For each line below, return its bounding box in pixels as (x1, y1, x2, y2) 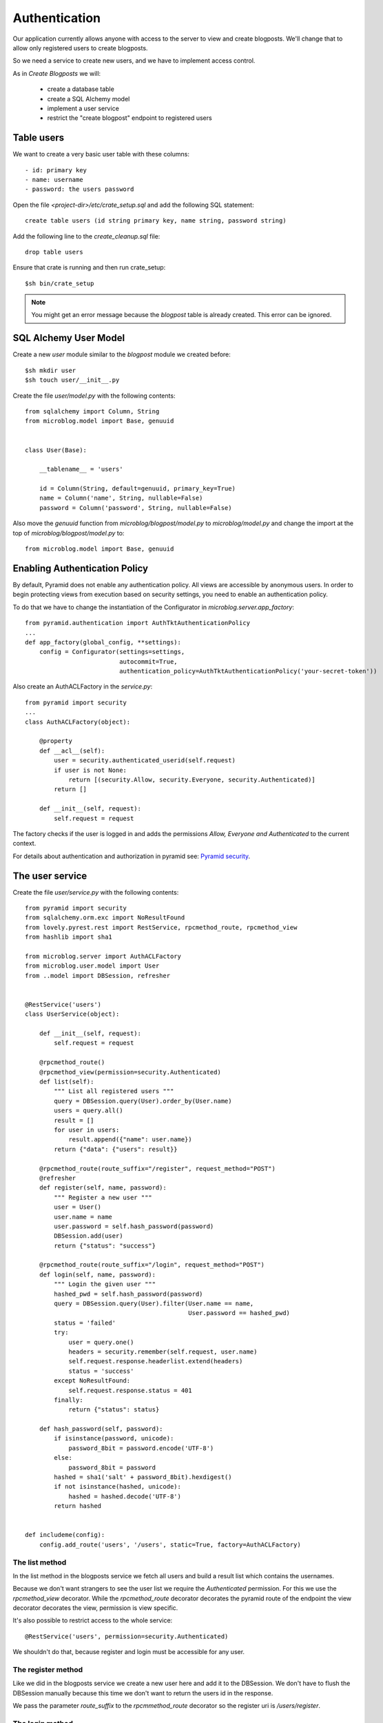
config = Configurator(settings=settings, (39, 648, 185, 656)
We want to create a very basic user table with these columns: (12, 150, 189, 159)
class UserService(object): (25, 1010, 120, 1018)
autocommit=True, (119, 657, 178, 665)
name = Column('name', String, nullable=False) (39, 494, 203, 502)
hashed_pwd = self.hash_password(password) (54, 1289, 203, 1298)
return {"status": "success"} (54, 1241, 156, 1250)
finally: (54, 1396, 83, 1404)
